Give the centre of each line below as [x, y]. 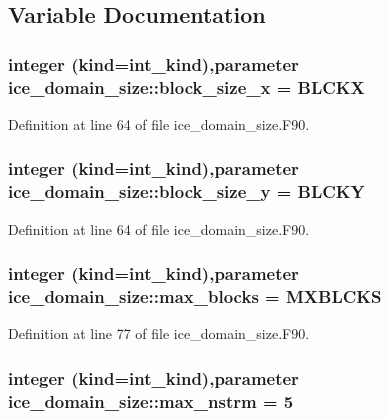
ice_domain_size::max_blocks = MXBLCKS [195, 296]
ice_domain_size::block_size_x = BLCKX [186, 86]
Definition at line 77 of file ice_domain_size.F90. [159, 333]
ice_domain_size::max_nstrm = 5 [151, 400]
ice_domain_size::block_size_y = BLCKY [186, 191]
